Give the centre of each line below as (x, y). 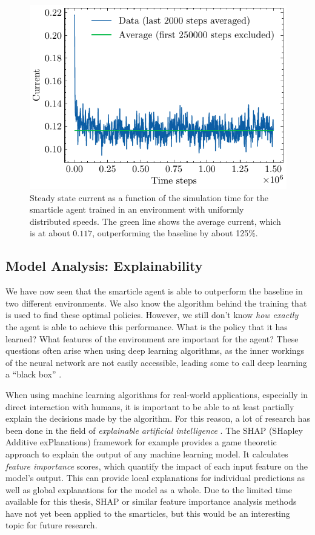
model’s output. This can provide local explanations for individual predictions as (155, 478)
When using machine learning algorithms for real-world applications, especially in (157, 394)
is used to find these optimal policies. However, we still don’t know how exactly (152, 315)
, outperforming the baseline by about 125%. (175, 233)
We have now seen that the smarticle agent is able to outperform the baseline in (154, 291)
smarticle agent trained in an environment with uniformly (137, 209)
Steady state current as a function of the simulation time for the (149, 197)
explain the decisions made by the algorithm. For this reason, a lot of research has (158, 418)
